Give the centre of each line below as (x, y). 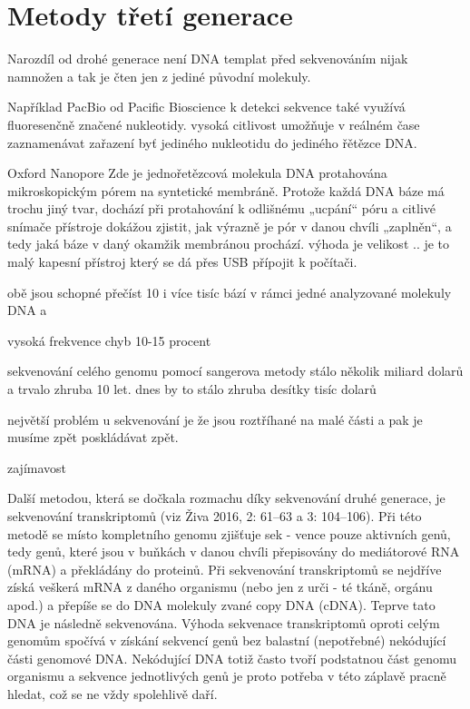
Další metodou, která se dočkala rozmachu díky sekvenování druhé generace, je (226, 498)
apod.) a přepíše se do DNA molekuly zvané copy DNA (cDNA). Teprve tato (221, 604)
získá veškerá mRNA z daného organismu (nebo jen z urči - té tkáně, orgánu (220, 587)
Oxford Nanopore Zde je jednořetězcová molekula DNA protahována (197, 173)
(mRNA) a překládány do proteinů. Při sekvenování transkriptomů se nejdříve (225, 569)
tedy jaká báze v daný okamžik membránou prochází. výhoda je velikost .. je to (229, 244)
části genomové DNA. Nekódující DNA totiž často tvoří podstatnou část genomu (232, 658)
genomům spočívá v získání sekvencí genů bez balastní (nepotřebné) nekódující (227, 640)
